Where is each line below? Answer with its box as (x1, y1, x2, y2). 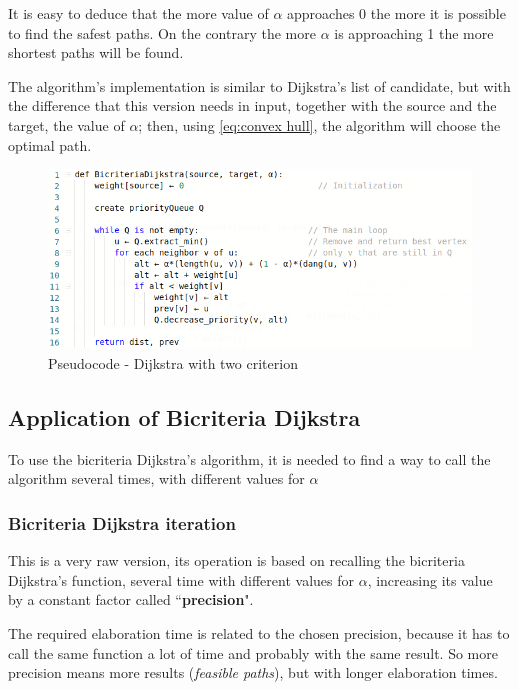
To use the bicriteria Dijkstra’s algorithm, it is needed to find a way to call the (8, 448, 491, 469)
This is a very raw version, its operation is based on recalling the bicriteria (8, 550, 465, 571)
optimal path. (8, 134, 92, 155)
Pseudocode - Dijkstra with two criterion (48, 352, 298, 373)
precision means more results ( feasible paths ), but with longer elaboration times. (8, 662, 498, 683)
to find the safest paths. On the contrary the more (8, 22, 316, 43)
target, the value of (8, 114, 125, 135)
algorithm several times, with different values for (8, 468, 305, 489)
